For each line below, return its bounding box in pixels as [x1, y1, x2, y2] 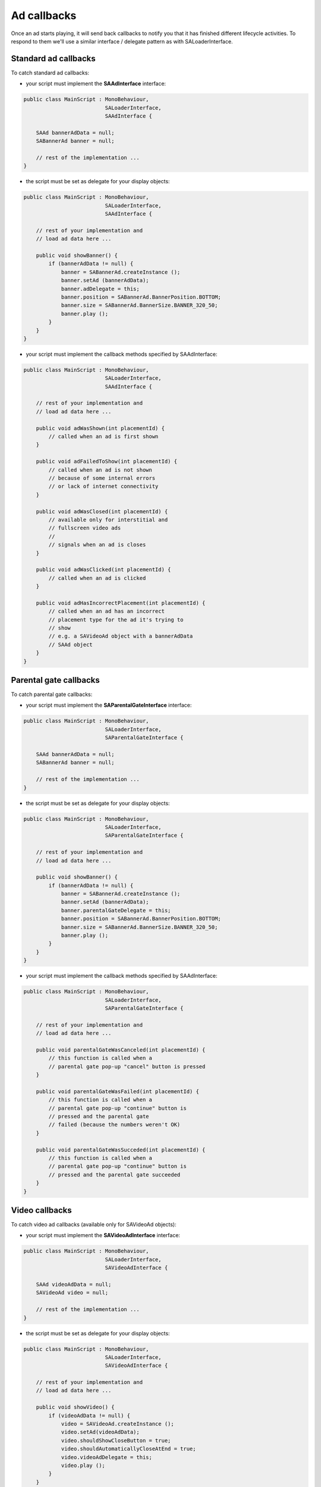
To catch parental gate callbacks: [11, 691, 93, 698]
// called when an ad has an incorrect [48, 608, 165, 615]
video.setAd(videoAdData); [61, 1429, 140, 1436]
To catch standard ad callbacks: [11, 69, 89, 76]
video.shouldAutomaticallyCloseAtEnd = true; [61, 1445, 196, 1453]
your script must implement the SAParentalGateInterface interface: [26, 702, 192, 709]
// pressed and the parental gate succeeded [48, 1171, 181, 1178]
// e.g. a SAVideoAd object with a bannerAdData [48, 633, 193, 639]
